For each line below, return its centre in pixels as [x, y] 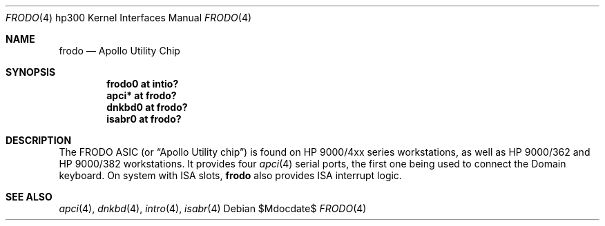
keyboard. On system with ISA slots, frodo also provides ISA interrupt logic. [230, 175]
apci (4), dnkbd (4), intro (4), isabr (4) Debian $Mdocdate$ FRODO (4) [213, 208]
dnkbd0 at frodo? [147, 107]
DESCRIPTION [39, 140]
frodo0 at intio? [143, 84]
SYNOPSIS [31, 72]
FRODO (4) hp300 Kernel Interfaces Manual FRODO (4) [129, 18]
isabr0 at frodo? [144, 119]
